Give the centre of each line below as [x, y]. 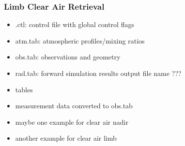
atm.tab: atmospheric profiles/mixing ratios [80, 40]
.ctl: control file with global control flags [75, 24]
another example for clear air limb [66, 138]
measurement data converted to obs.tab [74, 106]
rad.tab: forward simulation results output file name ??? [98, 73]
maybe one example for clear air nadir [72, 122]
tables [24, 89]
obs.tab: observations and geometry [68, 57]
